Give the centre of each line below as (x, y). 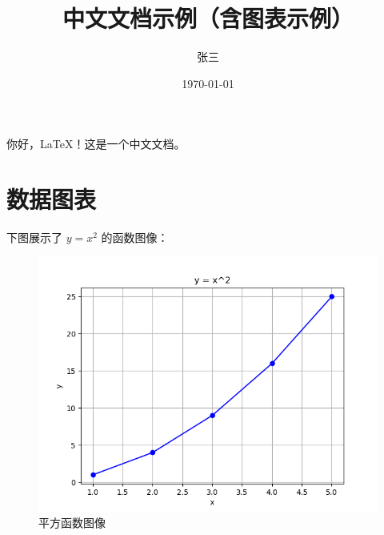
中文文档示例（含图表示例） (208, 18)
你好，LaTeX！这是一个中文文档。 (96, 144)
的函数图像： (135, 237)
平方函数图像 (72, 523)
